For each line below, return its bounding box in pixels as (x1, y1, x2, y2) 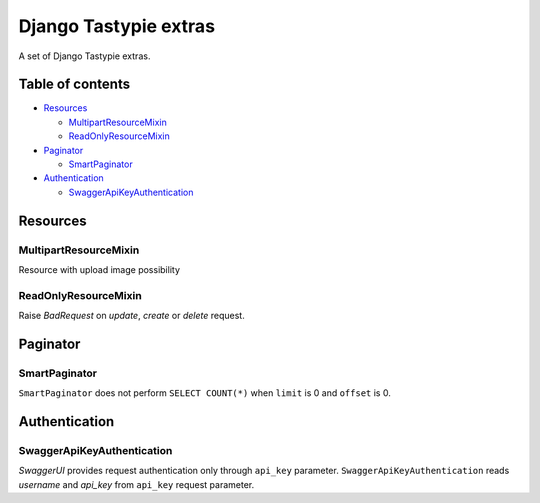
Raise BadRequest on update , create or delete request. (18, 310, 245, 322)
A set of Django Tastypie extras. (18, 50, 151, 62)
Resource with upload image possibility (18, 263, 180, 275)
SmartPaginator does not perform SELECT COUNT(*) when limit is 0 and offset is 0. (18, 387, 392, 399)
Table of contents (18, 76, 130, 93)
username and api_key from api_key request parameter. (18, 478, 255, 490)
